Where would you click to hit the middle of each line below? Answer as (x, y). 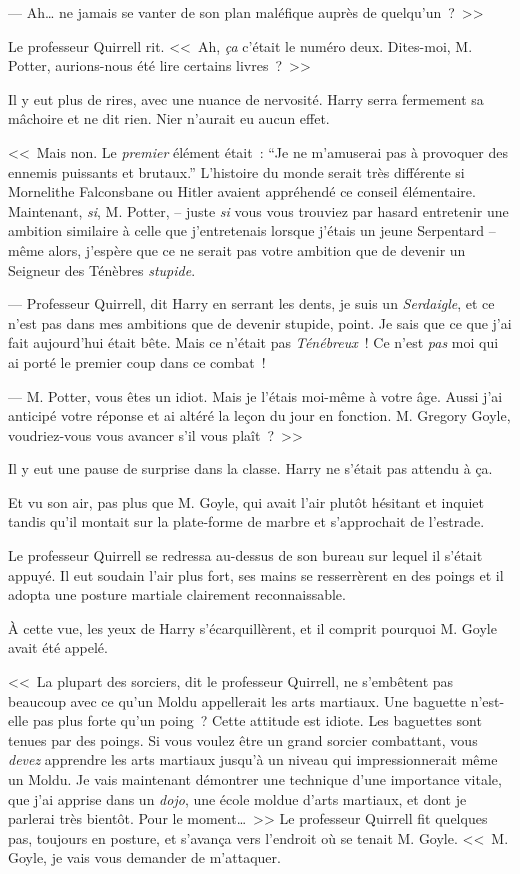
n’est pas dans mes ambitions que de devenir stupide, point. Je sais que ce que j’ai (260, 322)
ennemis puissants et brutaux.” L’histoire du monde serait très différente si (236, 171)
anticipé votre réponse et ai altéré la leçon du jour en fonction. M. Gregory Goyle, (259, 415)
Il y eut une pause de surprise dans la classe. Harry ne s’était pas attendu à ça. (250, 468)
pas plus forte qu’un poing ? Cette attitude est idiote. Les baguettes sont (257, 720)
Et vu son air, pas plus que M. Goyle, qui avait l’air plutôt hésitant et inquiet (246, 501)
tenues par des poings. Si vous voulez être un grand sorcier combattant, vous (243, 739)
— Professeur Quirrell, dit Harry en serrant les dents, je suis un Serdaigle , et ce (251, 303)
